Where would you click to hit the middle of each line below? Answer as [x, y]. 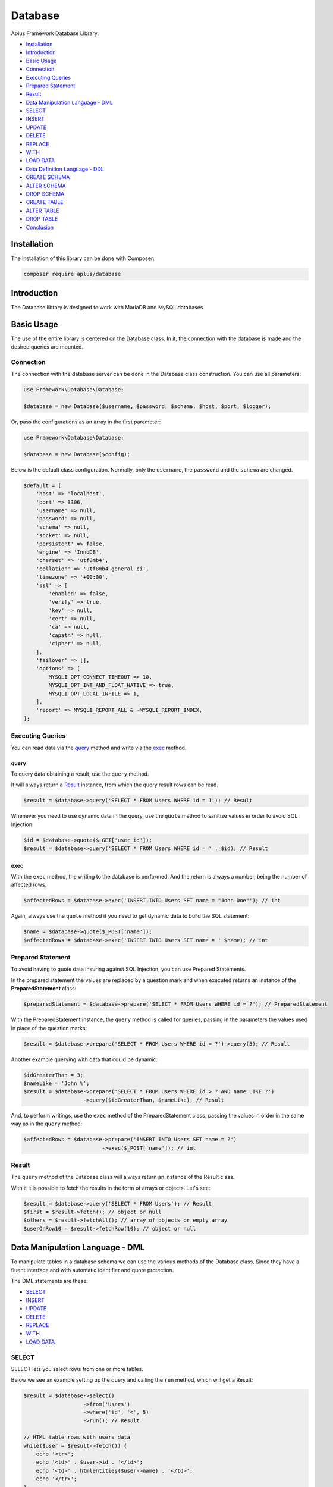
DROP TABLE [42, 219]
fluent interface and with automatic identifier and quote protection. [92, 1270]
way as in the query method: [47, 1124]
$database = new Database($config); [77, 454]
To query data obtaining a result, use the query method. [80, 774]
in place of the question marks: [49, 1028]
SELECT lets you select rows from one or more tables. [77, 1369]
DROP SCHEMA [45, 194]
